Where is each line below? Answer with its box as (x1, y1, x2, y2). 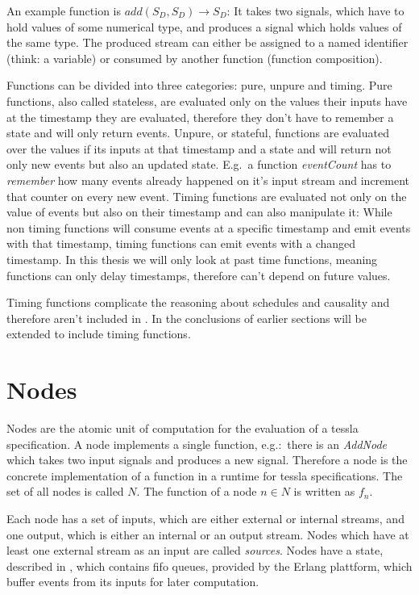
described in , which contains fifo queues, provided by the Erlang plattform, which (6, 557, 413, 574)
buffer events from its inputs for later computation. (6, 573, 259, 590)
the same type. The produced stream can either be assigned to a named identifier (6, 34, 409, 51)
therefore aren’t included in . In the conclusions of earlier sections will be (6, 309, 367, 326)
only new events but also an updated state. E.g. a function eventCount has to (6, 156, 392, 173)
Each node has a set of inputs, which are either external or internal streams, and (6, 509, 404, 526)
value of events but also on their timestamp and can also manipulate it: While (6, 203, 392, 220)
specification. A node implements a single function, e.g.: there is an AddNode (6, 435, 388, 452)
